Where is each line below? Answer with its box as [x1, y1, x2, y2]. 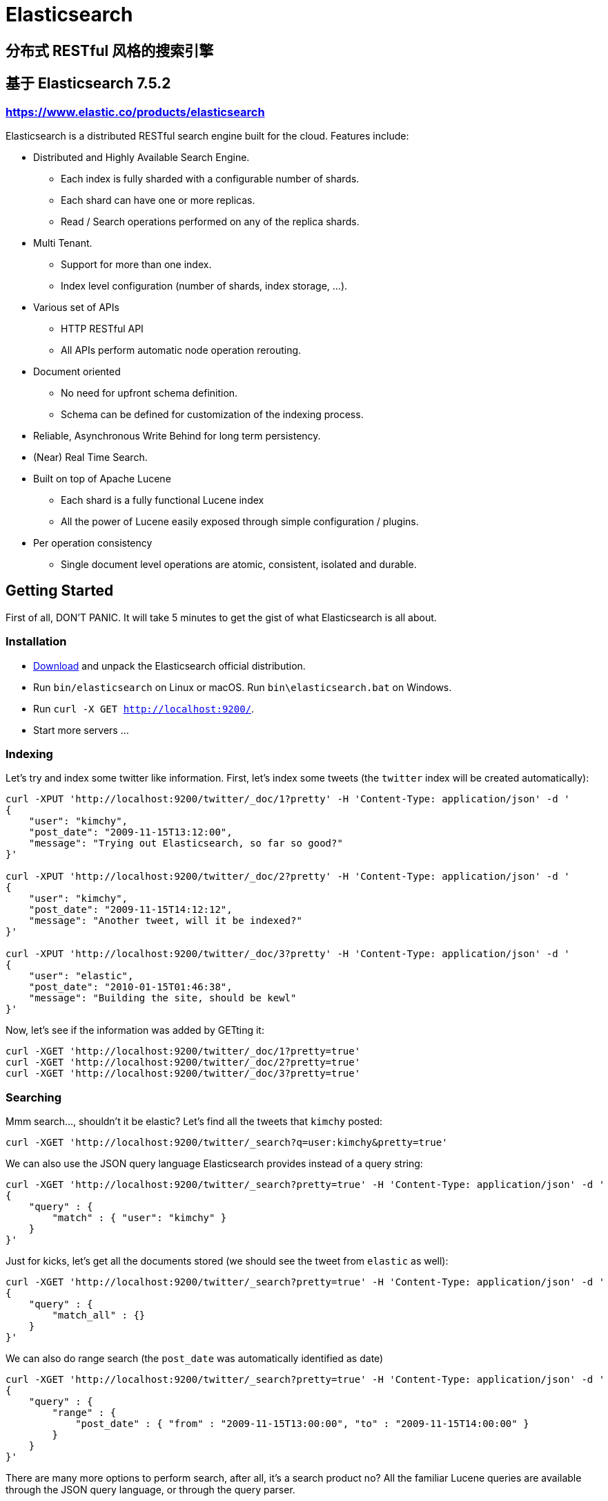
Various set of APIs [33, 301, 119, 313]
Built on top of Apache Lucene [33, 472, 171, 484]
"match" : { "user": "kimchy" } [52, 1212, 227, 1224]
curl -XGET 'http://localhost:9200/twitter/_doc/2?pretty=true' [6, 1057, 361, 1068]
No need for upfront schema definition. [61, 386, 238, 399]
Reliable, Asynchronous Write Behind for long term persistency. [33, 429, 321, 442]
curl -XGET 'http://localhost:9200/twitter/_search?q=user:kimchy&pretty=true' [6, 1137, 448, 1149]
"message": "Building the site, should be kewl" [28, 992, 297, 1004]
